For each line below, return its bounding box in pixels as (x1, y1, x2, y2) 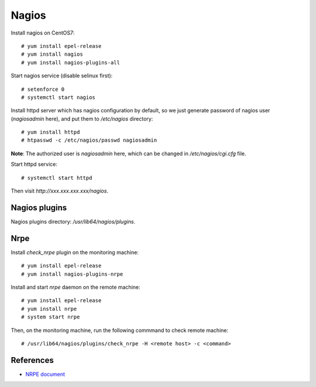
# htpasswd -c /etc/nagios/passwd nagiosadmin (21, 137, 157, 143)
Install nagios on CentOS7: (11, 29, 75, 36)
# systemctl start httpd (21, 174, 92, 181)
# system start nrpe (21, 314, 80, 320)
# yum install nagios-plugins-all (21, 59, 120, 66)
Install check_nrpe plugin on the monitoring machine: (11, 249, 139, 256)
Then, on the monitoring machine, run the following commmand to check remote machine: (11, 327, 228, 334)
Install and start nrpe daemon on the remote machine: (11, 284, 140, 290)
